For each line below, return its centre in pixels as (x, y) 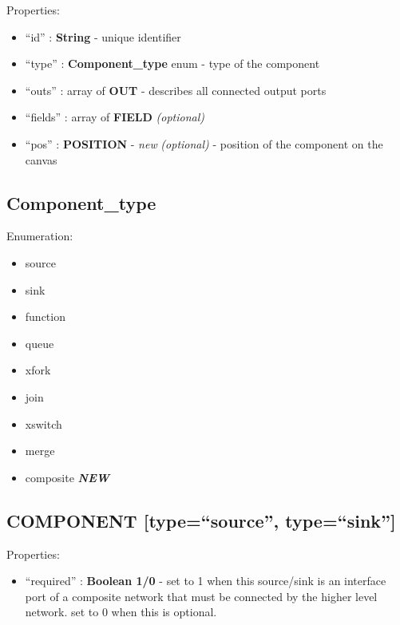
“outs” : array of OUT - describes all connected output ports (176, 90)
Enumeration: (40, 236)
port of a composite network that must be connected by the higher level (201, 596)
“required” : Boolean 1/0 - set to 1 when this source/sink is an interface (206, 581)
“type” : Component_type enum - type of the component (172, 63)
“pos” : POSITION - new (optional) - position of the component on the (204, 143)
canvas (41, 159)
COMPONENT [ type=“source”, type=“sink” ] (201, 520)
